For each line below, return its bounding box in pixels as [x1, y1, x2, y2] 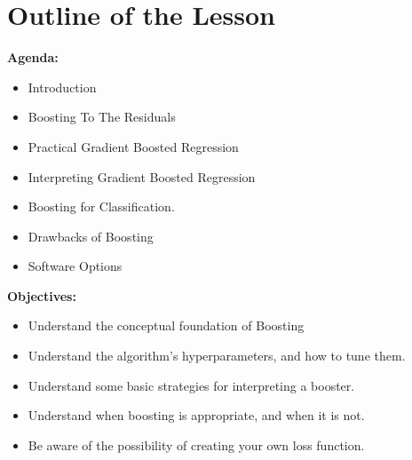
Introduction [28, 77, 97, 96]
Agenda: [7, 48, 59, 67]
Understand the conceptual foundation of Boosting [28, 316, 305, 335]
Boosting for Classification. [28, 197, 175, 216]
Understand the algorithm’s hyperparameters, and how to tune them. [28, 346, 406, 365]
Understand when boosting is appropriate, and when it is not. [28, 406, 365, 424]
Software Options [28, 257, 123, 275]
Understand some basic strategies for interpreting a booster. [28, 376, 355, 394]
